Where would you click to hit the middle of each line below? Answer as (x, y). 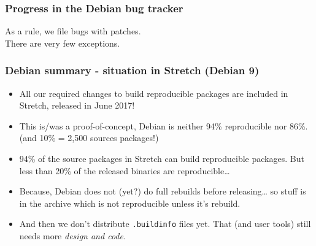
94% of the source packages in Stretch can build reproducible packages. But (162, 158)
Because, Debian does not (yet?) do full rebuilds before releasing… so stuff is (163, 191)
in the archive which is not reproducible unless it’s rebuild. (130, 203)
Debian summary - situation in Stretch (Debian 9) (132, 70)
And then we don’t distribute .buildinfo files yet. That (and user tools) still (165, 224)
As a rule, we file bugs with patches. (73, 31)
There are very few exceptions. (63, 43)
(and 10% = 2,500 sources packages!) (89, 138)
